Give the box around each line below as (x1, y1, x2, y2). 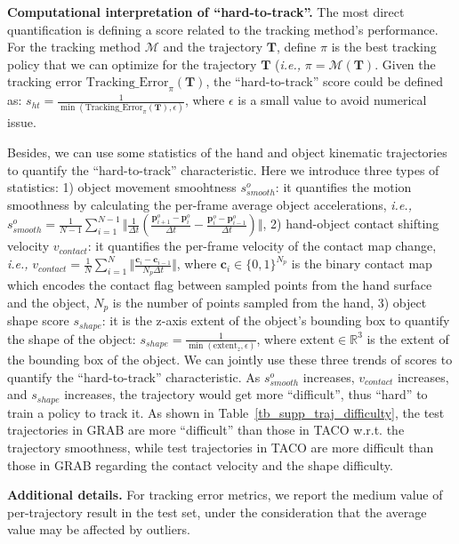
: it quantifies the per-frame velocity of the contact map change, (87, 236, 437, 255)
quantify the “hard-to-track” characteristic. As (7, 367, 261, 386)
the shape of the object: (7, 329, 136, 348)
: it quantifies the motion (275, 178, 412, 196)
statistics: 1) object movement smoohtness (7, 178, 237, 196)
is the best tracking (331, 37, 437, 56)
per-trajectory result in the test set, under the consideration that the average (7, 502, 427, 521)
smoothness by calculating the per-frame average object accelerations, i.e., (7, 195, 412, 213)
